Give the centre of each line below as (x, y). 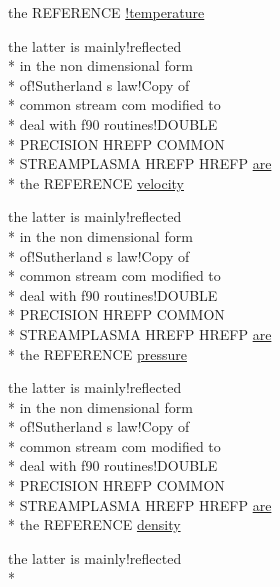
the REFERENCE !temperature (106, 12)
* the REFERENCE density (94, 524)
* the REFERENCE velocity (96, 182)
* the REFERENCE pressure (97, 353)
